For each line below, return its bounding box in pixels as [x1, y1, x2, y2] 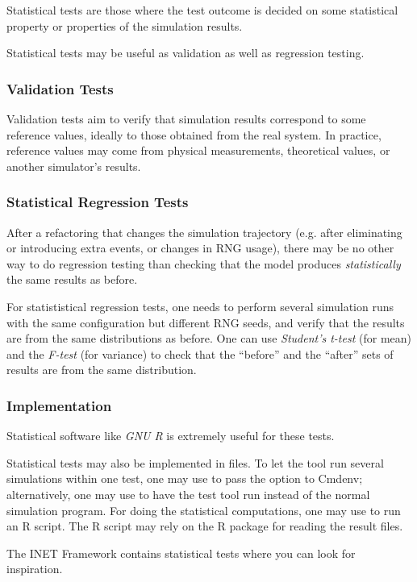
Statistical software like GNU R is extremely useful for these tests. [6, 427, 335, 444]
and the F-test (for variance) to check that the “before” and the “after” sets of [6, 345, 394, 362]
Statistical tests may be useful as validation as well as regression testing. [6, 44, 365, 61]
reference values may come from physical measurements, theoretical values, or [6, 142, 390, 159]
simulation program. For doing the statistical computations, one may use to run [6, 501, 401, 518]
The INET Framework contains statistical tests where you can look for [6, 544, 356, 561]
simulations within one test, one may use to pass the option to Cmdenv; [6, 470, 363, 487]
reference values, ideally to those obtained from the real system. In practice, [6, 126, 382, 143]
